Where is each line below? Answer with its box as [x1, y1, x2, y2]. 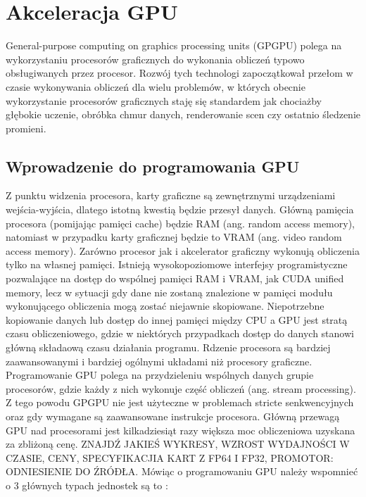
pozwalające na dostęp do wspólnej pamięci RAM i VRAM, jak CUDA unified [6, 271, 344, 286]
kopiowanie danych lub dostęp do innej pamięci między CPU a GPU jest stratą [6, 312, 348, 327]
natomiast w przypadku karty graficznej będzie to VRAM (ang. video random [6, 229, 342, 244]
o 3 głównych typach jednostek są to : [6, 477, 168, 492]
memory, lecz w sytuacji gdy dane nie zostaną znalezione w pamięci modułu [6, 284, 333, 299]
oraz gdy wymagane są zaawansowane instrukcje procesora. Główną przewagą [6, 408, 340, 423]
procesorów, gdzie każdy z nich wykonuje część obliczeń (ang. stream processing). [6, 381, 356, 396]
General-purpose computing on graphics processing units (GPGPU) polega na [6, 38, 342, 53]
